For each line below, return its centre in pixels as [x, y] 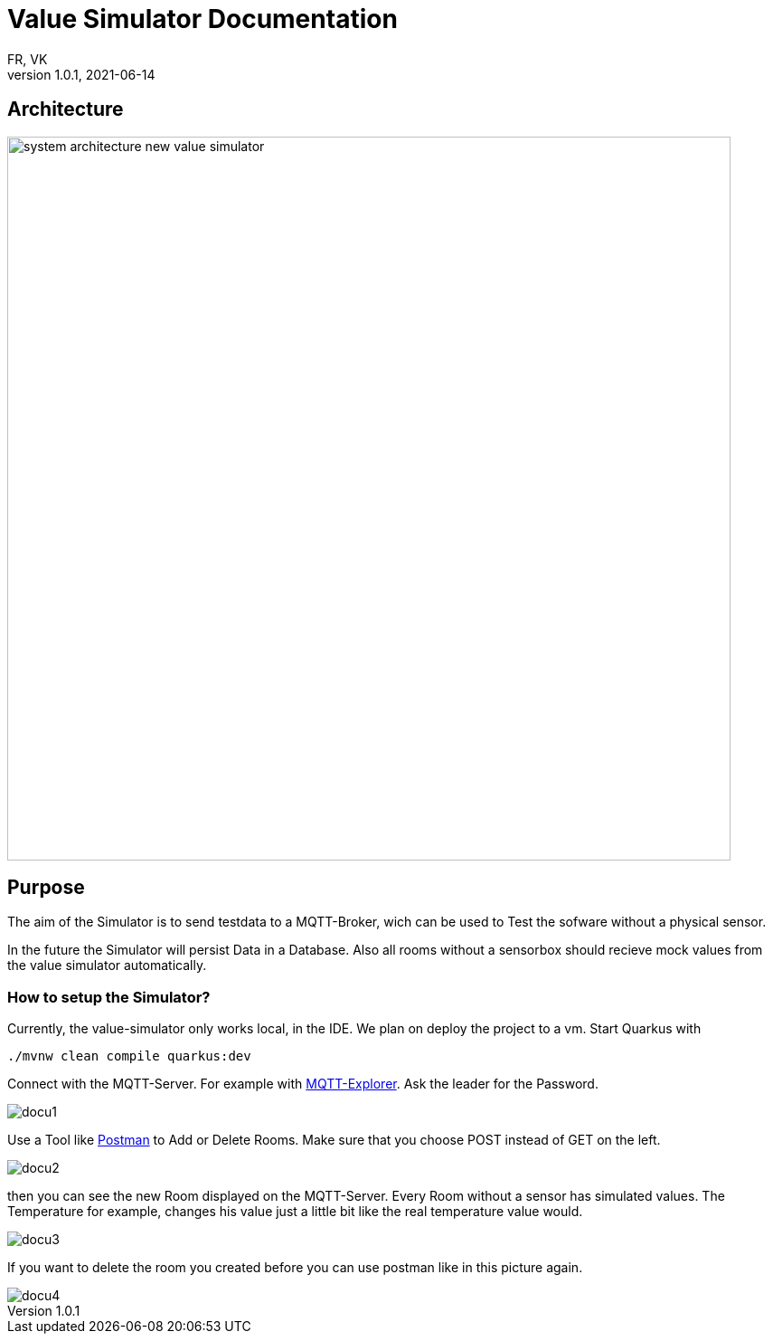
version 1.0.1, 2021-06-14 [81, 74]
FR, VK [28, 59]
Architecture [66, 109]
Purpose [46, 888]
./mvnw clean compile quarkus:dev [129, 1056]
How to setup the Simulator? [109, 997]
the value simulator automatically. [107, 965]
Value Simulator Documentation [203, 19]
